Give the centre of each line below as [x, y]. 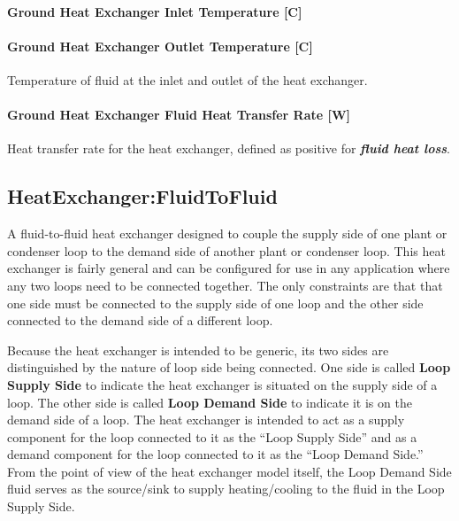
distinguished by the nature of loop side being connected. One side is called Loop [229, 367]
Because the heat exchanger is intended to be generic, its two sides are [198, 350]
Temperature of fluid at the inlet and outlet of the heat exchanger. [187, 79]
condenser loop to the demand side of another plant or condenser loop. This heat [226, 250]
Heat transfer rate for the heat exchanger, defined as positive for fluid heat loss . [229, 148]
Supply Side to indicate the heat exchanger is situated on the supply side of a [222, 384]
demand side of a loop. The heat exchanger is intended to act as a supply [206, 420]
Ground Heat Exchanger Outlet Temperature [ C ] [160, 46]
